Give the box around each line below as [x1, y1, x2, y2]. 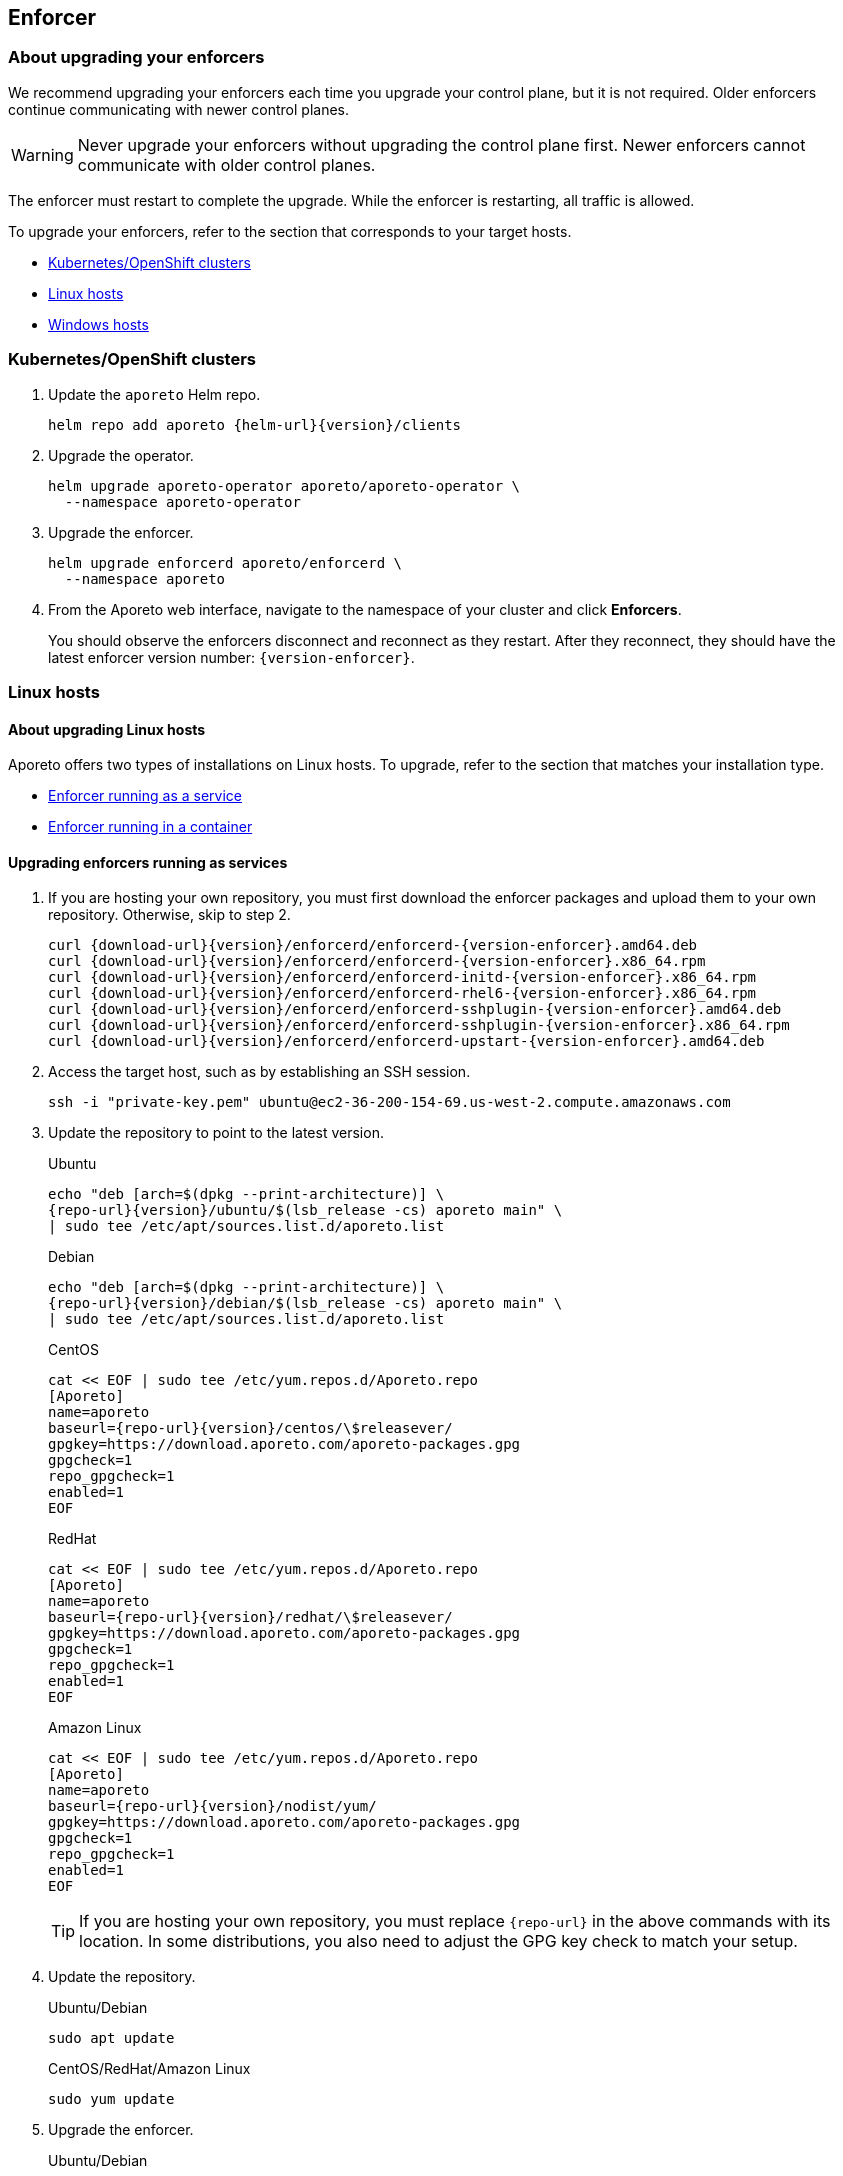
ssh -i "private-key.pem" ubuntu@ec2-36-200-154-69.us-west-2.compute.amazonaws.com [48, 1094, 731, 1111]
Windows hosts [48, 315, 149, 333]
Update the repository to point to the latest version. [48, 1124, 384, 1142]
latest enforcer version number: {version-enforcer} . [48, 648, 415, 666]
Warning [11, 144, 74, 165]
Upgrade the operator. [48, 446, 194, 464]
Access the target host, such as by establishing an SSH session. [48, 1063, 471, 1081]
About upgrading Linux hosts [8, 720, 206, 738]
